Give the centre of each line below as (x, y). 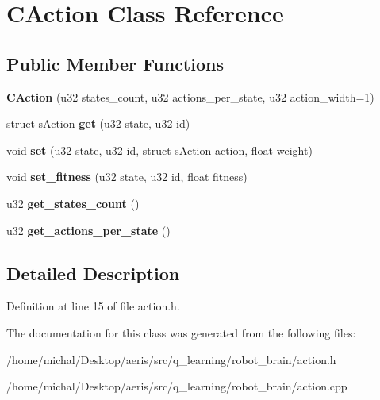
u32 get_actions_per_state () (88, 230)
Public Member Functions (115, 63)
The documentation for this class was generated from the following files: (181, 332)
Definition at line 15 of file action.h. (93, 306)
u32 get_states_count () (73, 203)
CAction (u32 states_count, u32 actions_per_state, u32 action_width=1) (190, 96)
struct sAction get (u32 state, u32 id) (98, 123)
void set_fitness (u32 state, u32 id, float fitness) (127, 177)
